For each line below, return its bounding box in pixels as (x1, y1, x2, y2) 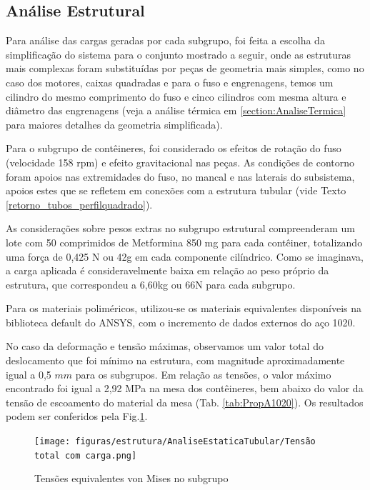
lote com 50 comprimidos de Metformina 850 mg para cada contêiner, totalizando (6, 234, 363, 249)
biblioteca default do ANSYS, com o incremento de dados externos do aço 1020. (6, 314, 356, 329)
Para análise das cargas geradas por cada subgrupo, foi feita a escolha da (6, 33, 325, 48)
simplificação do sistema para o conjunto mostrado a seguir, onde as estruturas (6, 46, 351, 61)
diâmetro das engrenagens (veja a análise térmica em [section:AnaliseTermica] (6, 103, 346, 118)
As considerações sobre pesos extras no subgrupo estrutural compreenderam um (6, 221, 356, 236)
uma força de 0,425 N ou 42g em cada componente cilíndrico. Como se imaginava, (6, 249, 364, 264)
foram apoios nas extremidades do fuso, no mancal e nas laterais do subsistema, (6, 169, 355, 184)
